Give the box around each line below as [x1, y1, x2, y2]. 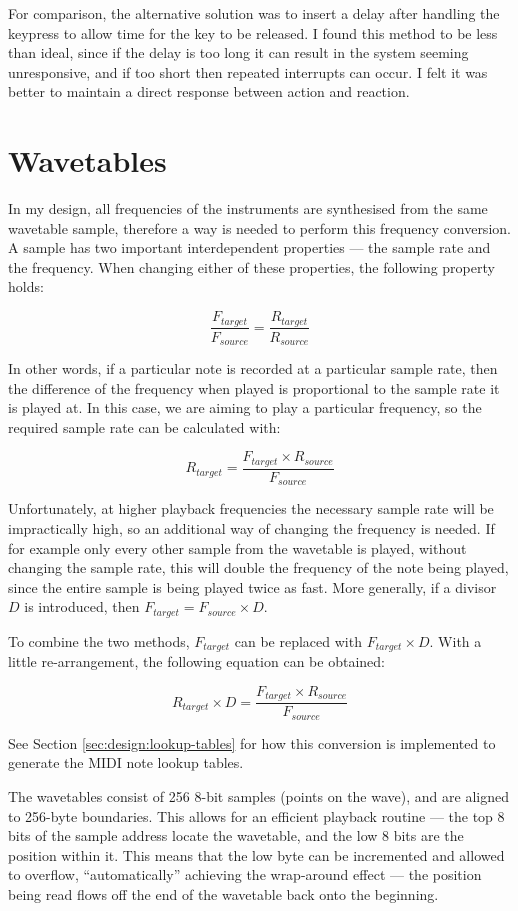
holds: [8, 276, 44, 297]
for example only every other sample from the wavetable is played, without [8, 537, 467, 558]
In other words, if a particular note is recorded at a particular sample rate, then [8, 358, 498, 378]
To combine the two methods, [8, 630, 190, 651]
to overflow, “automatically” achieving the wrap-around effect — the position [8, 864, 482, 885]
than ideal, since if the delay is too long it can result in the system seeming [8, 42, 469, 63]
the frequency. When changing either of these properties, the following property [8, 256, 495, 277]
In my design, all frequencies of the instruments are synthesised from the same [8, 198, 488, 219]
